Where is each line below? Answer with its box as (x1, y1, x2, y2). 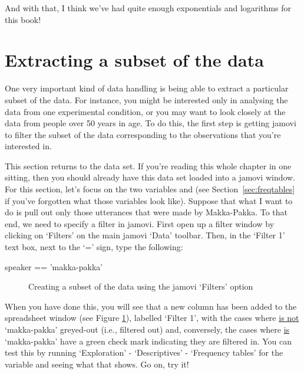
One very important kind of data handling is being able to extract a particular (5, 82, 289, 94)
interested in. (5, 140, 52, 152)
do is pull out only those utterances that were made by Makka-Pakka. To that (5, 206, 288, 218)
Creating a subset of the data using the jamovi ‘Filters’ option (28, 280, 253, 293)
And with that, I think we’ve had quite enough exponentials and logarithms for (5, 2, 292, 14)
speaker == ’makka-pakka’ (5, 260, 103, 273)
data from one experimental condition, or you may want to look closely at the (5, 105, 286, 117)
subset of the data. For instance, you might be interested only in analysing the (5, 93, 288, 106)
